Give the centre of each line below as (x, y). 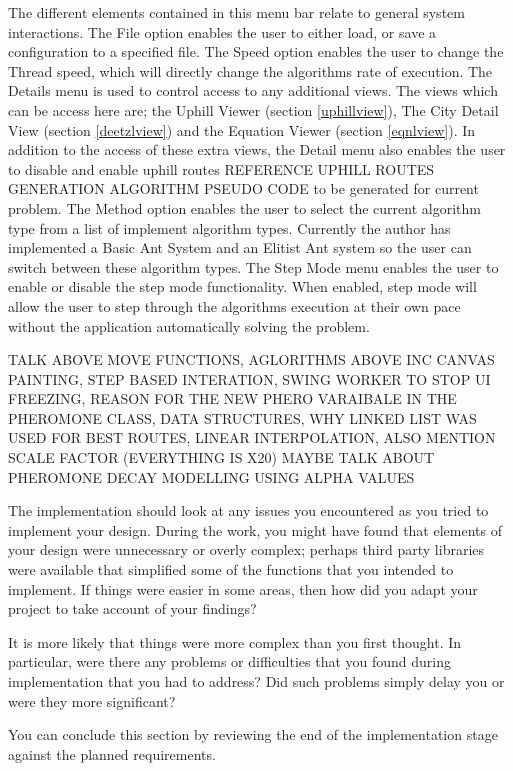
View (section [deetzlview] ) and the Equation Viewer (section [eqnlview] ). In (242, 129)
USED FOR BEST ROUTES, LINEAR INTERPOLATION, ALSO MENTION (252, 437)
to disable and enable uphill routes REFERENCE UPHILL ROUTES (221, 168)
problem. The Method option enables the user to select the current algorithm (244, 207)
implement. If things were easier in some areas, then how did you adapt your (243, 588)
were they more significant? (92, 700)
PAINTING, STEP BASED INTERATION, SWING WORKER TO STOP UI (249, 378)
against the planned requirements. (112, 753)
